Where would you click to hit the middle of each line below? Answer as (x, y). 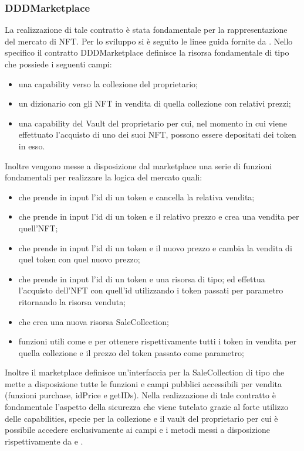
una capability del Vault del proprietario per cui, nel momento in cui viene (153, 123)
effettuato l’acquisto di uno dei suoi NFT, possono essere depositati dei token (157, 134)
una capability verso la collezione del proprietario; (108, 83)
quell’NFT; (38, 228)
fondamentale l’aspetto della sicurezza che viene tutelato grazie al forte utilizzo (147, 407)
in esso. (32, 146)
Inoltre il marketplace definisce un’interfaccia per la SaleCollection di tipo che (145, 372)
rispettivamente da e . (44, 441)
